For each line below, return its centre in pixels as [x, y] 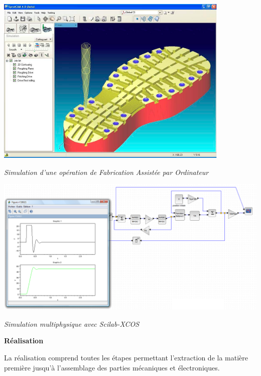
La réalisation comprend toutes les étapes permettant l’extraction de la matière [126, 357]
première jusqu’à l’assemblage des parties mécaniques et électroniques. [112, 367]
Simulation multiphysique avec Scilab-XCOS [72, 323]
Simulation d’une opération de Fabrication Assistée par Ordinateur [106, 172]
